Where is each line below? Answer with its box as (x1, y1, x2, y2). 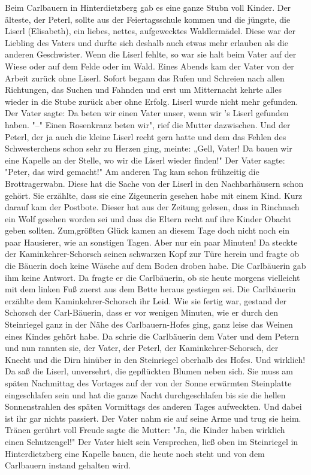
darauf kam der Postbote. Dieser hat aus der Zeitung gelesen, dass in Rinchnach (5, 201, 300, 213)
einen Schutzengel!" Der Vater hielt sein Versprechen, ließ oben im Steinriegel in (5, 435, 298, 447)
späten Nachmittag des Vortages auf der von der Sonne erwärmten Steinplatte (5, 377, 292, 389)
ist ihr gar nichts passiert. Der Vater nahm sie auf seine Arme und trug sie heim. (5, 412, 301, 424)
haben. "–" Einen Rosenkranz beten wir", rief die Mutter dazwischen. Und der (5, 118, 291, 131)
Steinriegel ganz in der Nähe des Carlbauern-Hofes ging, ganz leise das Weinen (5, 318, 293, 331)
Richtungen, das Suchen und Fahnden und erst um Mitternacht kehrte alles (5, 83, 282, 96)
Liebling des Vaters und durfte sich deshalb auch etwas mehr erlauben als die (5, 36, 288, 49)
